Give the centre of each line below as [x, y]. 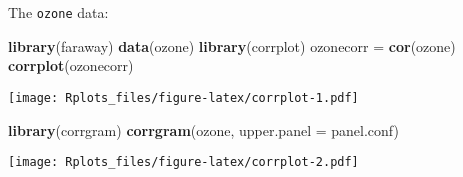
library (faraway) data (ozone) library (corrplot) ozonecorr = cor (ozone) [232, 45]
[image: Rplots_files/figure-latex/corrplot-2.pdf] [183, 162]
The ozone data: [58, 12]
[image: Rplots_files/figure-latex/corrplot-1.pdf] [183, 97]
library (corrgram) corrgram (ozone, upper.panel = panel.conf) [203, 129]
